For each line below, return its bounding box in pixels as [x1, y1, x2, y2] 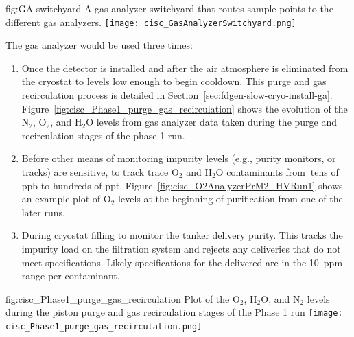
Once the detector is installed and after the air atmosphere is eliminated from [21, 60, 349, 75]
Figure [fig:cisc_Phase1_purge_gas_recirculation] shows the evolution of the [21, 101, 348, 115]
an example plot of [21, 191, 101, 206]
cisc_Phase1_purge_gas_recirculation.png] [5, 322, 202, 332]
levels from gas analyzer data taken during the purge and [96, 115, 338, 129]
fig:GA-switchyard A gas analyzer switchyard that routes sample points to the [5, 1, 333, 15]
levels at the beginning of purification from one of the [118, 191, 343, 206]
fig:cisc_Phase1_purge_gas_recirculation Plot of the [5, 291, 230, 305]
